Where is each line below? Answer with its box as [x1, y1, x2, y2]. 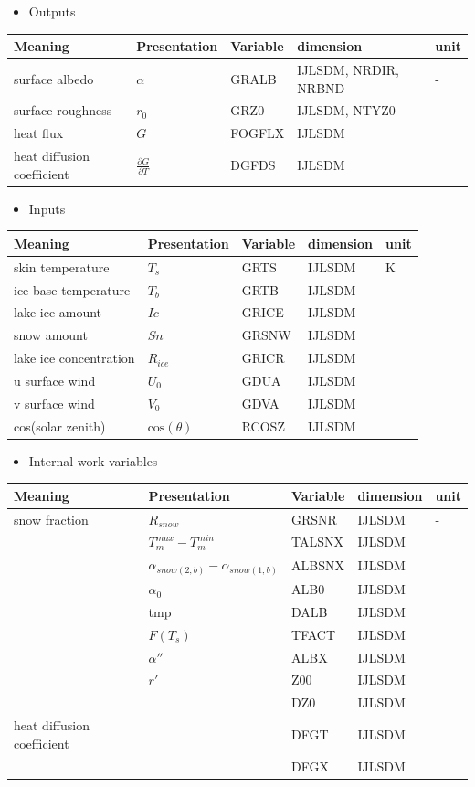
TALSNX [291, 532, 344, 551]
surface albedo [14, 69, 94, 88]
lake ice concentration [14, 348, 135, 367]
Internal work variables [28, 451, 158, 470]
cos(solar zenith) [14, 416, 106, 435]
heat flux [14, 123, 64, 143]
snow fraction [14, 509, 89, 528]
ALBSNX [291, 556, 344, 575]
